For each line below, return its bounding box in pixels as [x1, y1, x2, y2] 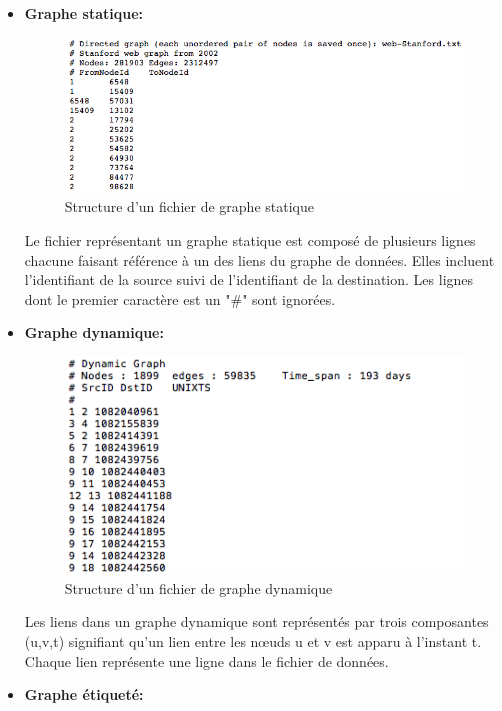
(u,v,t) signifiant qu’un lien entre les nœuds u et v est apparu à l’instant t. [24, 630, 482, 651]
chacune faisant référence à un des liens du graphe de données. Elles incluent [24, 249, 495, 270]
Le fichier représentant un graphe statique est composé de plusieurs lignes [24, 230, 476, 251]
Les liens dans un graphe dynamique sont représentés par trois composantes [24, 611, 489, 632]
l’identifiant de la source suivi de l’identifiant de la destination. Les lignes [24, 269, 474, 290]
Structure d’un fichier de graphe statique [64, 196, 314, 217]
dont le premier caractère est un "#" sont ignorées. [24, 288, 336, 309]
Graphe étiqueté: [24, 684, 144, 705]
